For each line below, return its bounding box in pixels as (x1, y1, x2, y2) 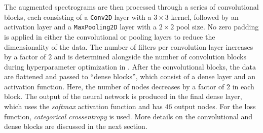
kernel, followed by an (171, 11, 239, 22)
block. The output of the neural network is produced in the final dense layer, (4, 91, 242, 102)
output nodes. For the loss (174, 101, 256, 112)
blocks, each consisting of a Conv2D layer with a (4, 11, 152, 22)
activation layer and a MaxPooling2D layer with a (4, 21, 157, 32)
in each (232, 81, 254, 91)
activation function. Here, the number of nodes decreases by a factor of (4, 81, 224, 91)
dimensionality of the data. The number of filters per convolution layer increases (4, 41, 253, 52)
